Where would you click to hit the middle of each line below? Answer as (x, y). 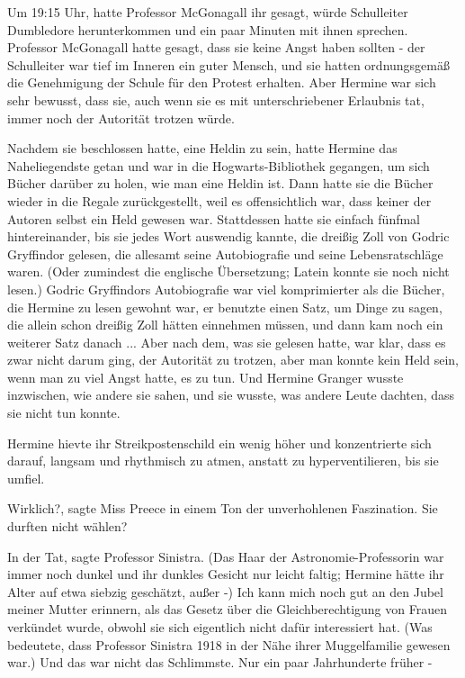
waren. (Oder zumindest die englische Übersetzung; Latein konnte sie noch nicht (228, 271)
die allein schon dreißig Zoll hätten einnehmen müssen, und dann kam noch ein (225, 325)
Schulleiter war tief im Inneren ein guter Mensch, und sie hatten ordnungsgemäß (228, 64)
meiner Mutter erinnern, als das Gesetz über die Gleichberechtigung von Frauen (227, 609)
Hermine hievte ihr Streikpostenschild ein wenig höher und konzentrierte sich (219, 443)
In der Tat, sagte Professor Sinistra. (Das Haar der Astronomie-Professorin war (226, 556)
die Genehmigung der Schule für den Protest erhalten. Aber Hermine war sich (222, 82)
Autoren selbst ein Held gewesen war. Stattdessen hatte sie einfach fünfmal (214, 218)
